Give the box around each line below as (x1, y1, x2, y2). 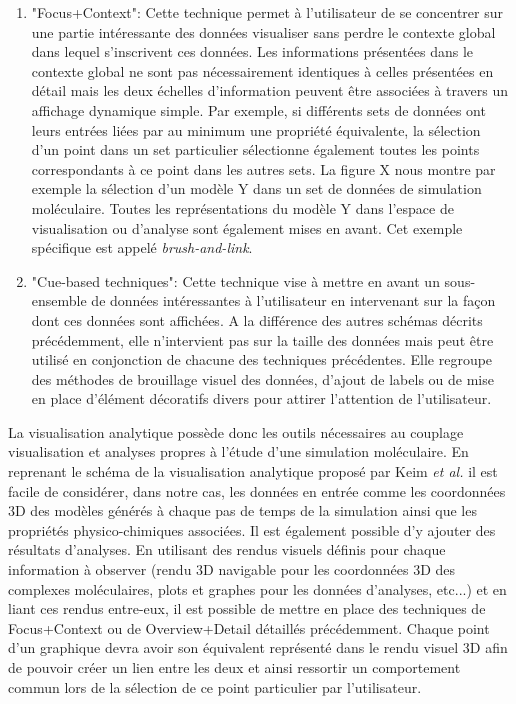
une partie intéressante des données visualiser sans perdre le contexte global (31, 21, 496, 42)
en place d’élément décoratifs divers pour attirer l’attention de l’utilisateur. (31, 388, 492, 409)
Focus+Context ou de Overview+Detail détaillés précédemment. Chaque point (8, 617, 490, 638)
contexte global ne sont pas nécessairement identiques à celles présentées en (31, 60, 494, 81)
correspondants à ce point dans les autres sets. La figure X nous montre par (31, 158, 496, 179)
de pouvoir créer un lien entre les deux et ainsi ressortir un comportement (8, 657, 461, 677)
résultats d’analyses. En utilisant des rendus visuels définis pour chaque (8, 539, 446, 560)
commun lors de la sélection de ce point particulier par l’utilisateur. (8, 676, 422, 697)
